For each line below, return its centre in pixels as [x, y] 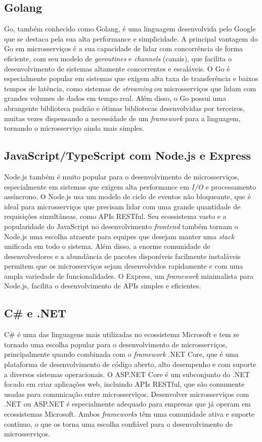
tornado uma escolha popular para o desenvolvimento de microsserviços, [116, 344]
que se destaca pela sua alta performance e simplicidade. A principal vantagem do [131, 38]
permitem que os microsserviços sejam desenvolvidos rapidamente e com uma [124, 266]
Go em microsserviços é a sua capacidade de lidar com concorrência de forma [123, 48]
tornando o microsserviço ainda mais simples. [74, 128]
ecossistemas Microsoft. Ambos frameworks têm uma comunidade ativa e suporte [129, 414]
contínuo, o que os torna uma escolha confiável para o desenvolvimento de [118, 423]
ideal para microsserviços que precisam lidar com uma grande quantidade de [122, 206]
